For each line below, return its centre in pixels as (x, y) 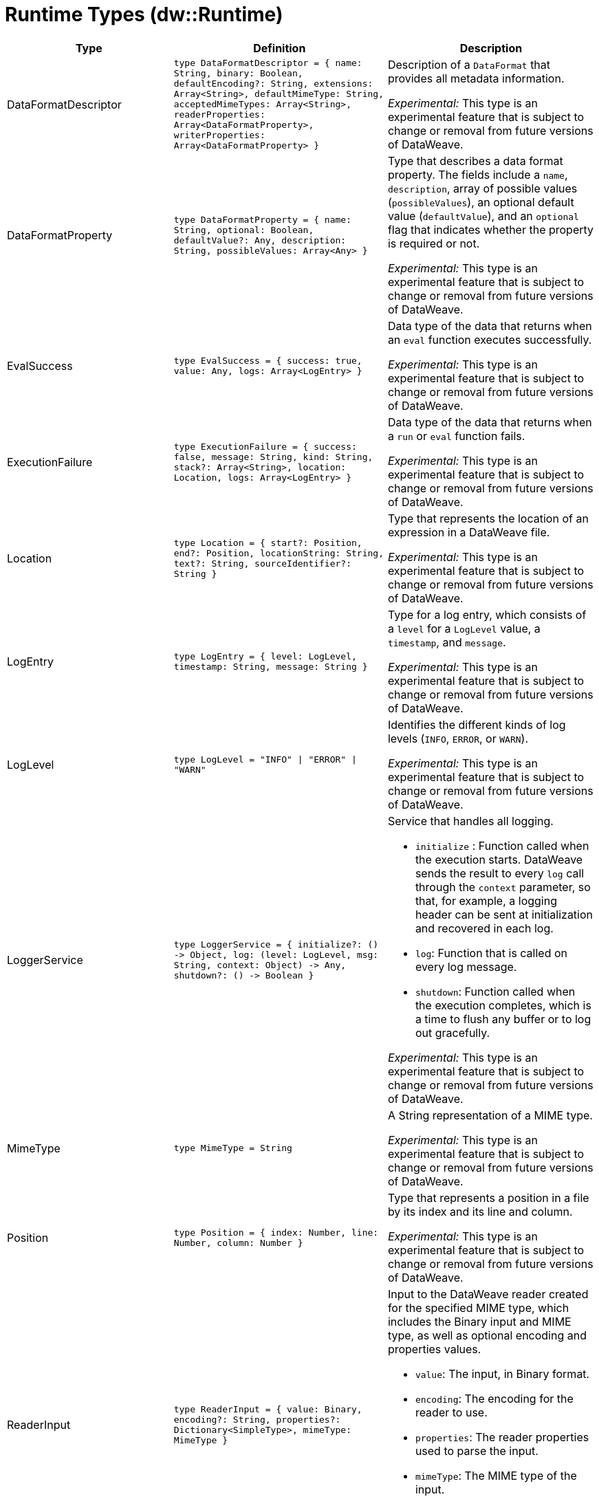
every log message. (466, 966)
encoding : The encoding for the (494, 1398)
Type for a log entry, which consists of (487, 614)
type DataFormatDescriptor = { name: (268, 63)
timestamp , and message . (447, 642)
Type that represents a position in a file (488, 1197)
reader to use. (451, 1412)
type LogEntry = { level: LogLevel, (265, 656)
